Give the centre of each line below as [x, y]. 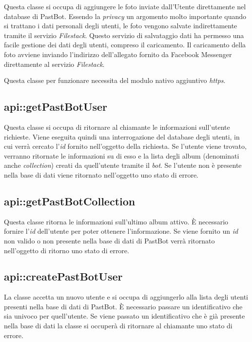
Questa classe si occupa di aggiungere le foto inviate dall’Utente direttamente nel [125, 6]
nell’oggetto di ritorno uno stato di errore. [67, 250]
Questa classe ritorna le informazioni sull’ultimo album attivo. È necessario [116, 221]
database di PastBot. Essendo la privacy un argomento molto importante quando [125, 16]
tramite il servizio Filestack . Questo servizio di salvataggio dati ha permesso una [124, 35]
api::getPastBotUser [56, 107]
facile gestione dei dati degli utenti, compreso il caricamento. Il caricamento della [125, 45]
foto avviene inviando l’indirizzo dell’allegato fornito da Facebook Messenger [118, 54]
